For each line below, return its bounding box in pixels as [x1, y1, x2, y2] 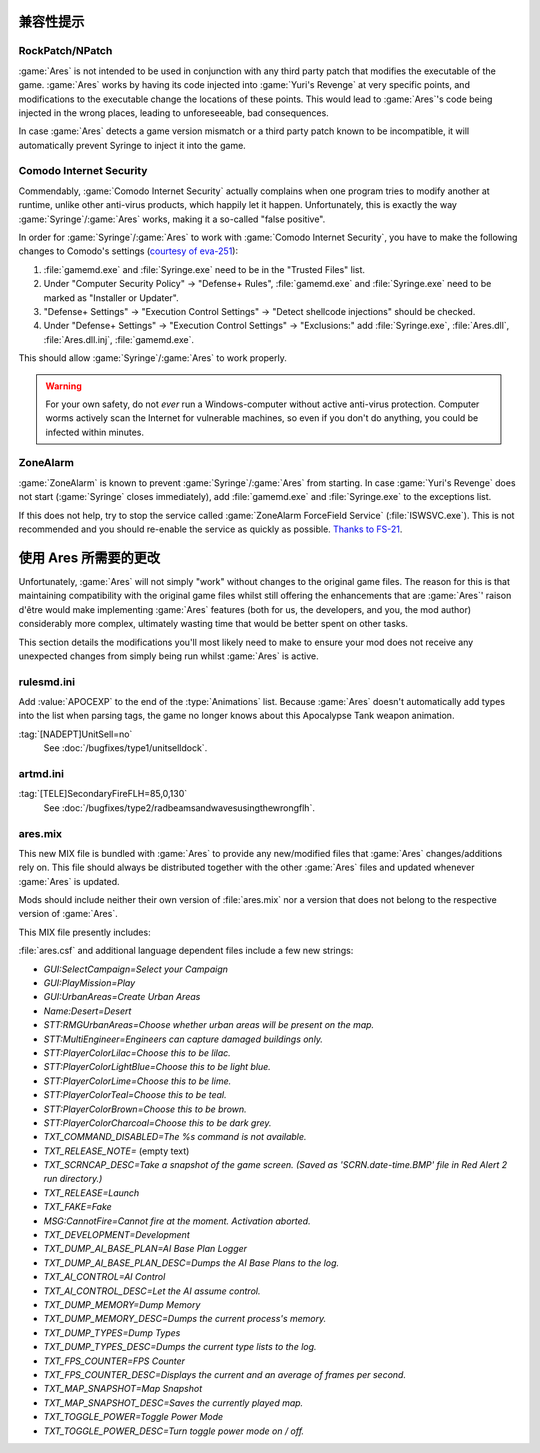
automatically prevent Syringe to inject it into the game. [18, 139, 247, 151]
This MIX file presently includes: [18, 926, 151, 938]
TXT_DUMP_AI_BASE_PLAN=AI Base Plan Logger [43, 1243, 248, 1255]
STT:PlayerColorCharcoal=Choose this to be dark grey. [43, 1116, 272, 1129]
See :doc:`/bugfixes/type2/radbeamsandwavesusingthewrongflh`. [43, 801, 315, 814]
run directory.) [43, 1173, 103, 1185]
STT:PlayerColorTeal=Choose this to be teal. [43, 1089, 227, 1101]
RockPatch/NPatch [18, 44, 113, 58]
